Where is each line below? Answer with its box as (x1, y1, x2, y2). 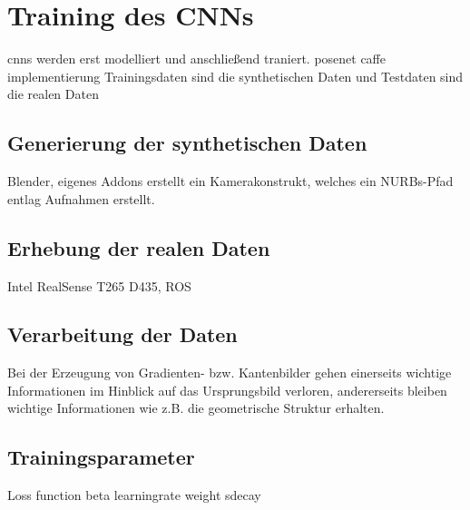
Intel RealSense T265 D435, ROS (7, 276, 191, 295)
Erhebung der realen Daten (7, 233, 270, 261)
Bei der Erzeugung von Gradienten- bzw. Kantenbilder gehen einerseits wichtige (7, 363, 452, 382)
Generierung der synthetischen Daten (7, 129, 367, 157)
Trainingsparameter (7, 443, 195, 471)
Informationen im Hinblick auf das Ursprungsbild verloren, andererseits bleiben (7, 380, 447, 399)
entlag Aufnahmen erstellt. (7, 189, 155, 208)
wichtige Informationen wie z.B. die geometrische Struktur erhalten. (7, 398, 385, 417)
